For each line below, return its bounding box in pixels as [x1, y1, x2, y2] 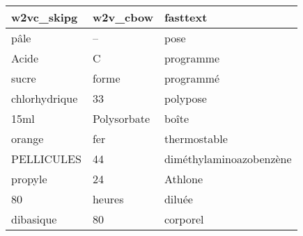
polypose [164, 90, 207, 106]
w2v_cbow [92, 9, 153, 25]
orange [11, 130, 44, 146]
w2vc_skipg [11, 9, 78, 25]
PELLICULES [11, 151, 81, 167]
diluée [164, 191, 193, 207]
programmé [164, 70, 220, 86]
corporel [164, 211, 204, 227]
